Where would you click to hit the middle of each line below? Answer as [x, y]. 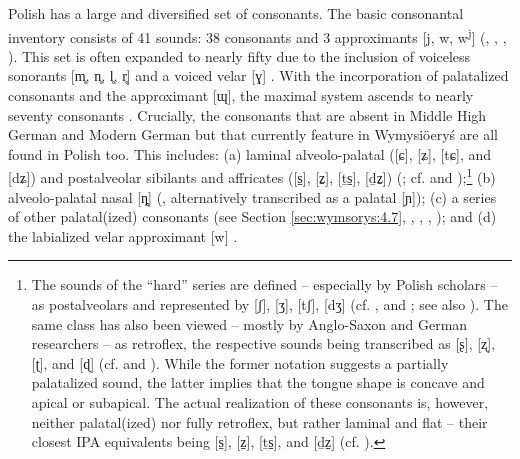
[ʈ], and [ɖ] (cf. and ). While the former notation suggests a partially [240, 362]
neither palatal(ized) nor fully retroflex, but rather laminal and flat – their [259, 421]
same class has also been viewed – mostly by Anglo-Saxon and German [249, 323]
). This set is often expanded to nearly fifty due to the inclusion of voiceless [239, 55]
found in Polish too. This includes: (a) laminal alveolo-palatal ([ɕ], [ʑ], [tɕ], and [250, 153]
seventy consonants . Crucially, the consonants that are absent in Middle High [247, 114]
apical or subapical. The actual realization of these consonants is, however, [260, 402]
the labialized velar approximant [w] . [123, 235]
